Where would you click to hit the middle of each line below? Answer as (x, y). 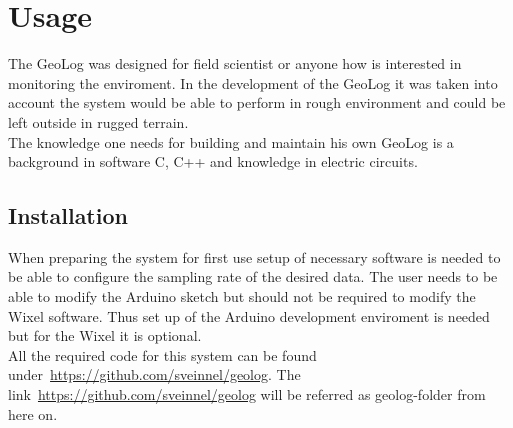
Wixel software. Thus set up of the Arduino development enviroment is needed (249, 315)
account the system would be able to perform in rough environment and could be (257, 102)
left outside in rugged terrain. (98, 121)
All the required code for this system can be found (162, 354)
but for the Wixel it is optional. (105, 335)
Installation (68, 215)
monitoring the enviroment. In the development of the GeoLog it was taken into (253, 82)
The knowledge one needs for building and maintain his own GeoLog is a (231, 141)
